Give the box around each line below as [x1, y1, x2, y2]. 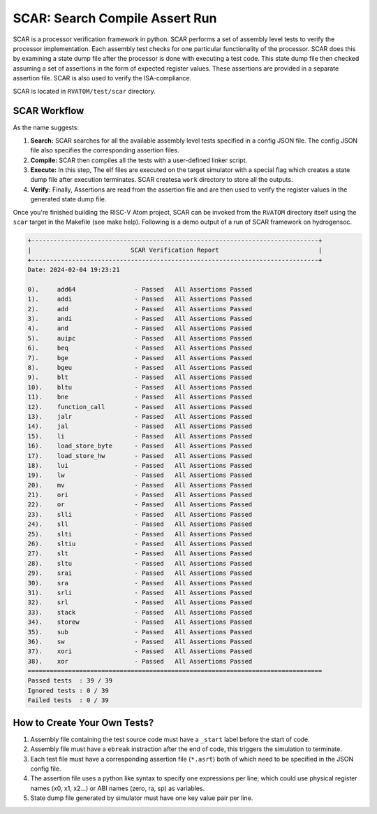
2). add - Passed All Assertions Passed [27, 305, 253, 313]
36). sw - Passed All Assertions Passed [27, 637, 253, 645]
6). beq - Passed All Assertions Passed [27, 344, 253, 352]
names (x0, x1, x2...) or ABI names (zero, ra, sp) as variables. [30, 784, 205, 792]
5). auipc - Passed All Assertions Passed [27, 334, 253, 342]
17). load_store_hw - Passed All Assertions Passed [27, 452, 253, 459]
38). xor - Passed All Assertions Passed [27, 657, 253, 665]
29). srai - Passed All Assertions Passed [27, 569, 253, 577]
